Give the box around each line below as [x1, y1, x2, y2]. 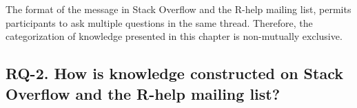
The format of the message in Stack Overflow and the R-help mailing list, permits [6, 2, 351, 16]
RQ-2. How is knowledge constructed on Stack [6, 63, 343, 84]
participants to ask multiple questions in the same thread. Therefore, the [6, 15, 313, 30]
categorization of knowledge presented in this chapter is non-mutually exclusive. [6, 29, 343, 43]
